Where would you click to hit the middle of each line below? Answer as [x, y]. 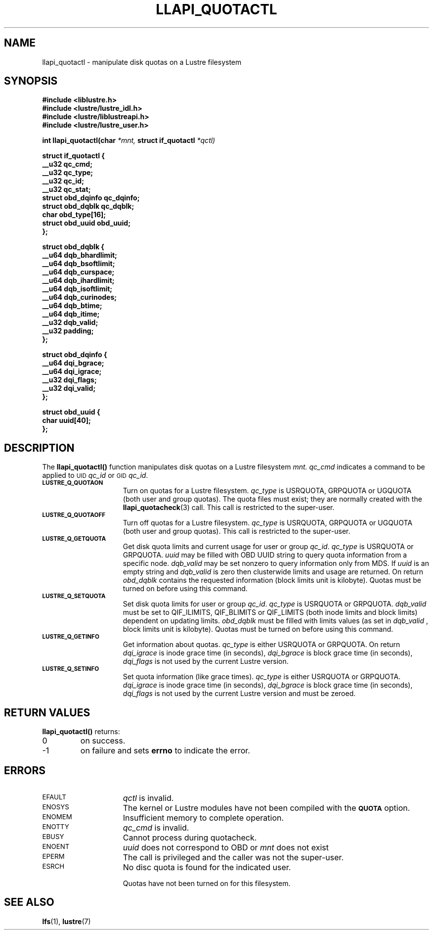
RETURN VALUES [47, 712]
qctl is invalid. [148, 798]
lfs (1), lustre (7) [66, 921]
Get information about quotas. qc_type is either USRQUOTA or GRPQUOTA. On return [261, 645]
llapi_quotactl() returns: [81, 732]
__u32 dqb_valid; [70, 323]
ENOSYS [56, 807]
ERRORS [25, 770]
